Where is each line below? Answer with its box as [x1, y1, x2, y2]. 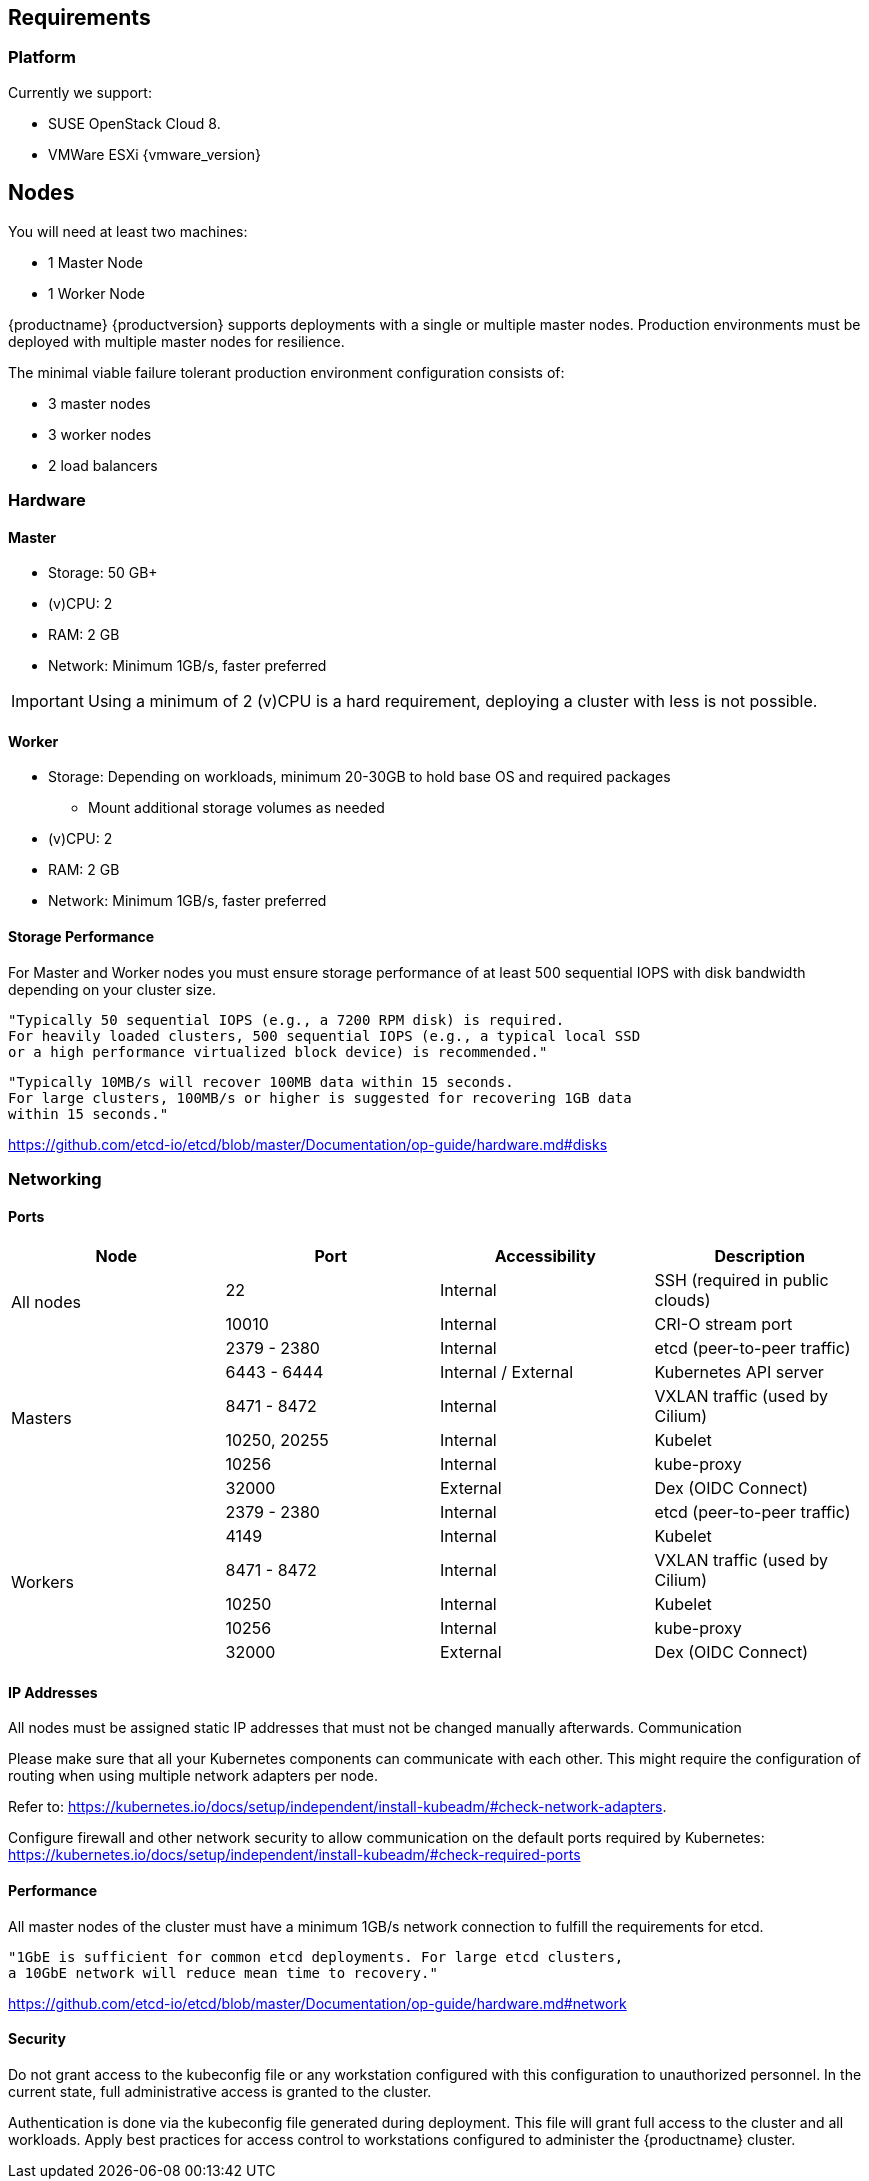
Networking [8, 1169, 102, 1190]
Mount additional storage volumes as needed [88, 799, 385, 817]
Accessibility [494, 1246, 596, 1267]
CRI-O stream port [654, 1314, 793, 1335]
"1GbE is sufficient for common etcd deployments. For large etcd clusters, [8, 1948, 624, 1965]
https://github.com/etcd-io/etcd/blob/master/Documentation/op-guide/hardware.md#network [8, 1994, 627, 2012]
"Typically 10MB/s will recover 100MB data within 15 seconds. [8, 1073, 514, 1090]
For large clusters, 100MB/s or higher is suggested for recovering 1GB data [8, 1089, 632, 1106]
